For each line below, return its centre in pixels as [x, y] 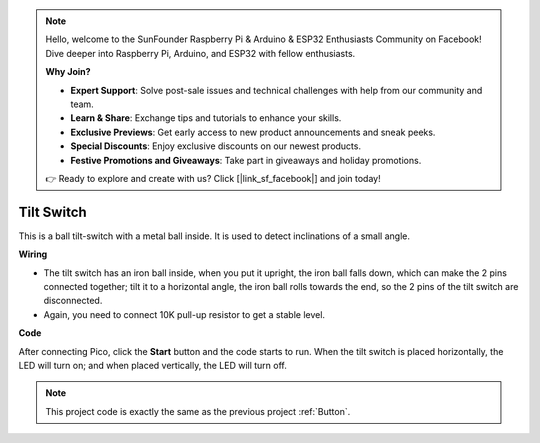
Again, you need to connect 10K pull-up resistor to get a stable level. [184, 314]
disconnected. [73, 301]
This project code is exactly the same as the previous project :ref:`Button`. [198, 411]
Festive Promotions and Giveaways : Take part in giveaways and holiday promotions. [246, 160]
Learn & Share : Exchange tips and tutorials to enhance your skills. [206, 118]
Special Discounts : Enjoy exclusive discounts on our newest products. [216, 146]
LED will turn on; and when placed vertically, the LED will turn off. [152, 365]
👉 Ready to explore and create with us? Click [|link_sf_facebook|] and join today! [213, 178]
